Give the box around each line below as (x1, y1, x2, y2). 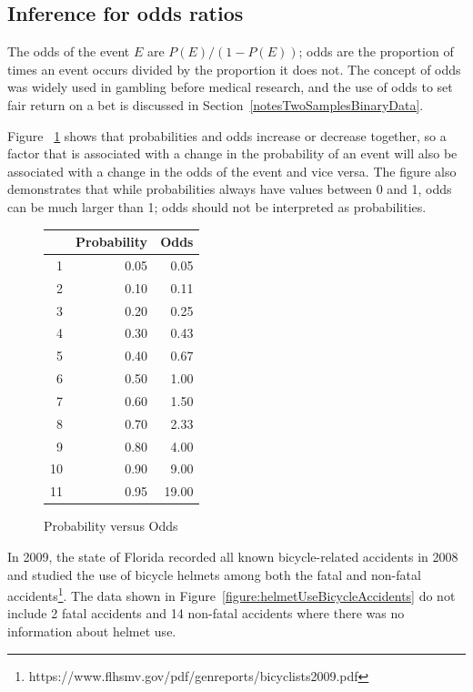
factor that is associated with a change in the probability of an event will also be (7, 144, 458, 163)
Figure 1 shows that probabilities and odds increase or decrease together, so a (7, 126, 447, 145)
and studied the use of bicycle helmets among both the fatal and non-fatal (7, 565, 421, 584)
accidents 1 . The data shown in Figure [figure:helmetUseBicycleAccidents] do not (7, 584, 456, 605)
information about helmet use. (7, 622, 176, 641)
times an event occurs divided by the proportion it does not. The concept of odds (7, 59, 461, 78)
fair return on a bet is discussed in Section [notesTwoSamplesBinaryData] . (7, 95, 424, 114)
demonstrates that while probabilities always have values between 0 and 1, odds (7, 179, 452, 198)
